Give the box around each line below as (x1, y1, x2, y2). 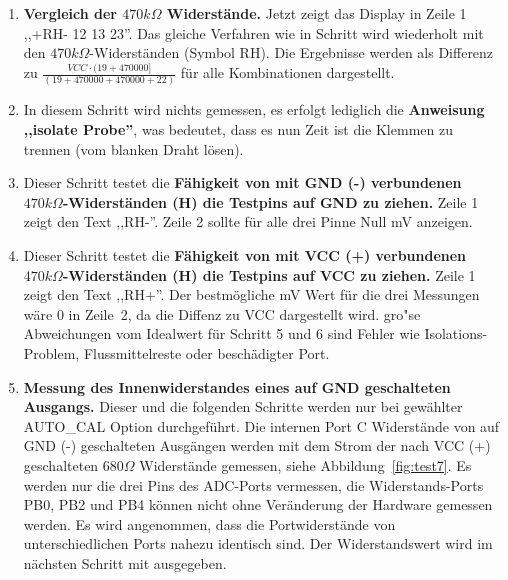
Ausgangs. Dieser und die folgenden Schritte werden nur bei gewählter (23, 396, 463, 417)
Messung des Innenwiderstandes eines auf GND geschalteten (23, 376, 451, 397)
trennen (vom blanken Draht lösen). (23, 138, 244, 159)
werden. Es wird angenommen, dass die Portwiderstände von (23, 513, 396, 534)
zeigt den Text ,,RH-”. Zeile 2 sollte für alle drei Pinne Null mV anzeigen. (23, 211, 473, 232)
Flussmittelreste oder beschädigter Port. (83, 342, 330, 363)
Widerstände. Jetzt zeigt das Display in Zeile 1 (166, 3, 467, 23)
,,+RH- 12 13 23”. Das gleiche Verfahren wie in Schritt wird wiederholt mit (23, 22, 484, 43)
